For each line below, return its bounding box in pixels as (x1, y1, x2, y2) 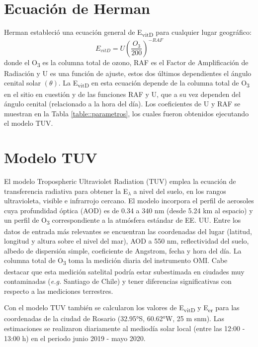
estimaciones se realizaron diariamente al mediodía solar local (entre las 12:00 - (4, 323, 245, 333)
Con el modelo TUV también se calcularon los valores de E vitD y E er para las (4, 302, 240, 314)
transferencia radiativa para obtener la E (4, 185, 128, 196)
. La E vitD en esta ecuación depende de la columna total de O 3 (58, 78, 250, 89)
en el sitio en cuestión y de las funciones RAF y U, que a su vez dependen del (4, 88, 241, 99)
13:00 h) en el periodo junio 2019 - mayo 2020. (4, 333, 146, 343)
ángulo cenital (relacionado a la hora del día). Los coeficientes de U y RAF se (4, 98, 241, 109)
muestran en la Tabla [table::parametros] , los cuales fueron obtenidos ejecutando (4, 108, 249, 118)
